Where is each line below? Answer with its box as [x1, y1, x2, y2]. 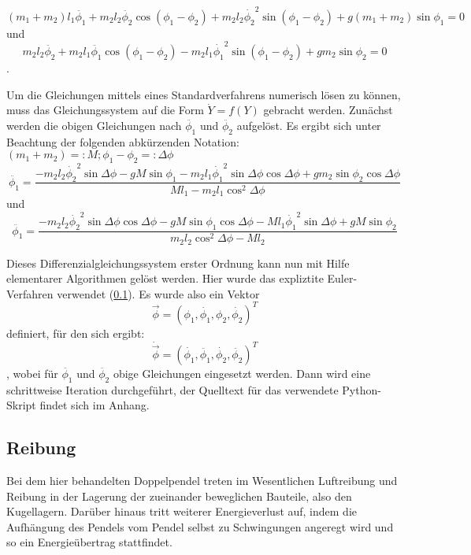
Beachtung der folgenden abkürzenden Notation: [6, 133, 239, 150]
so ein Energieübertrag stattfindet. [6, 534, 172, 550]
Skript [6, 397, 36, 413]
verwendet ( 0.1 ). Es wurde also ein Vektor [57, 285, 260, 302]
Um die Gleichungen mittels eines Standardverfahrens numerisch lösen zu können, [6, 86, 401, 102]
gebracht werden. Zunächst [263, 102, 393, 118]
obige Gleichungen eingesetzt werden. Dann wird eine [113, 364, 371, 381]
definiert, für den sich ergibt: [6, 324, 145, 341]
